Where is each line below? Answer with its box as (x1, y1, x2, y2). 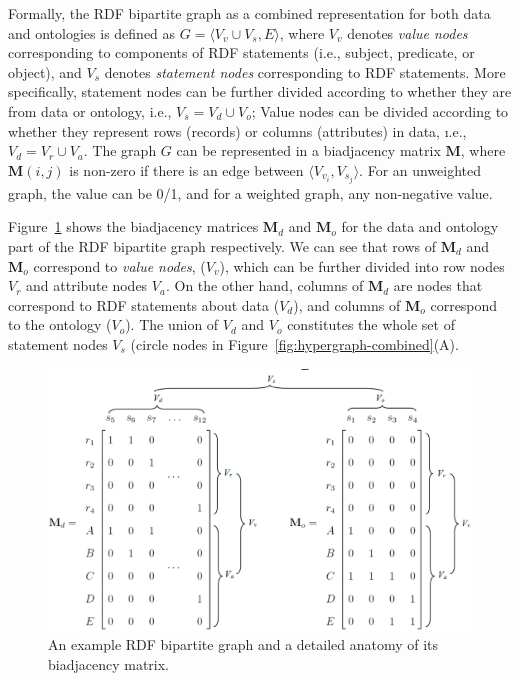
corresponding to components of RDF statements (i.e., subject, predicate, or (8, 42, 475, 63)
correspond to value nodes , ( (33, 255, 206, 276)
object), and (8, 61, 82, 82)
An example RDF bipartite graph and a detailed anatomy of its (48, 634, 439, 655)
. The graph (83, 140, 157, 161)
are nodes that (393, 275, 483, 296)
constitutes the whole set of (287, 314, 455, 335)
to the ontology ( (8, 314, 112, 335)
